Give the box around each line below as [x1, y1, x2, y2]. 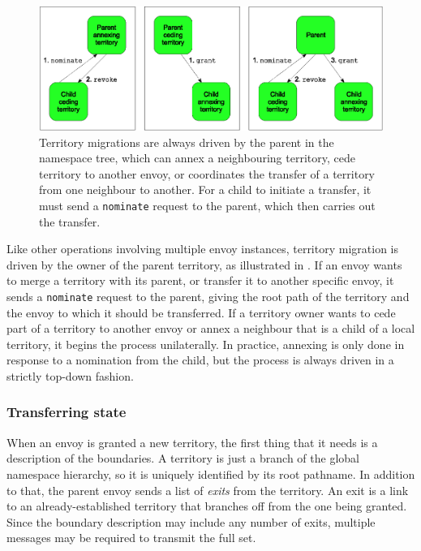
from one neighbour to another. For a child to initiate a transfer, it [39, 181, 372, 198]
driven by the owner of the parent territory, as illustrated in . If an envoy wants [6, 256, 402, 273]
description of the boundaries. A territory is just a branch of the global [6, 450, 359, 467]
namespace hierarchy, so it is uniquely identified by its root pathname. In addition [6, 465, 415, 482]
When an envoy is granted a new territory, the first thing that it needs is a [6, 433, 378, 450]
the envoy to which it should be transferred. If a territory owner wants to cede [6, 303, 396, 321]
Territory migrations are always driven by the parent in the [39, 133, 334, 150]
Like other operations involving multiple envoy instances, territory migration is [6, 240, 398, 257]
